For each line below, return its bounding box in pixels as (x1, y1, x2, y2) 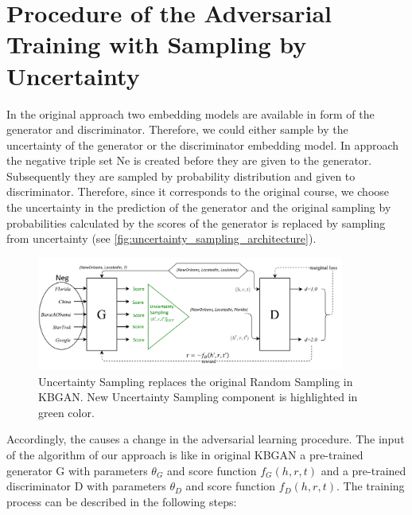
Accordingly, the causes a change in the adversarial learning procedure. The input (6, 431, 405, 447)
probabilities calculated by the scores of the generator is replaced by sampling (6, 214, 386, 231)
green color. (38, 404, 95, 420)
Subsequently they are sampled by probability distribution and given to (6, 167, 356, 184)
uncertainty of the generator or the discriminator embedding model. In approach (6, 136, 399, 153)
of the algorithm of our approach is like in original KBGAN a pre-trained (6, 447, 363, 463)
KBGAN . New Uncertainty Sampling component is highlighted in (38, 388, 358, 405)
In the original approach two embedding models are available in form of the (6, 105, 375, 122)
